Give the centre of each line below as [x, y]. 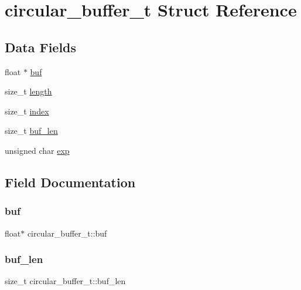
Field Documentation [70, 182]
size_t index [27, 111]
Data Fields [41, 47]
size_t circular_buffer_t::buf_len [65, 281]
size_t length [28, 91]
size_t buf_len [31, 131]
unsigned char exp [37, 150]
